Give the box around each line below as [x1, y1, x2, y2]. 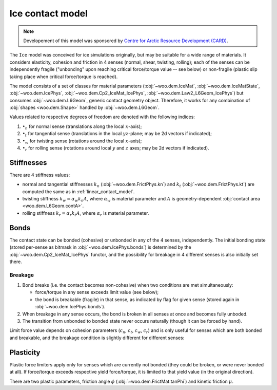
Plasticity [9, 348, 41, 357]
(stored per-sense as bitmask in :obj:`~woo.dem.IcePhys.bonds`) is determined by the [9, 244, 192, 250]
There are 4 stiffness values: [9, 172, 70, 178]
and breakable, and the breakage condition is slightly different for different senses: [9, 335, 185, 341]
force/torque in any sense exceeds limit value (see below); [35, 289, 159, 295]
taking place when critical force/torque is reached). [9, 73, 118, 80]
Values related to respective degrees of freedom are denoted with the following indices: [9, 114, 195, 120]
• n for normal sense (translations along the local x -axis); [22, 123, 142, 131]
